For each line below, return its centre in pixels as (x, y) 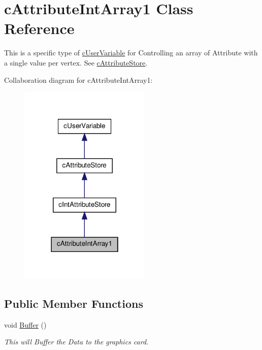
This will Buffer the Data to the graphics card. (76, 342)
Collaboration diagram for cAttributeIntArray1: (78, 79)
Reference (39, 28)
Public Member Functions (74, 303)
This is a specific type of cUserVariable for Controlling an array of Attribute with (131, 53)
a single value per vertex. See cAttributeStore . (76, 62)
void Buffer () (25, 324)
